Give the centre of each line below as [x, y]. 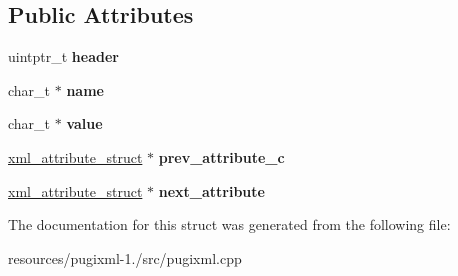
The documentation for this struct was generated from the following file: [229, 224]
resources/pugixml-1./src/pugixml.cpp [125, 257]
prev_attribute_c [221, 156]
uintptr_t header [63, 56]
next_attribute [211, 190]
